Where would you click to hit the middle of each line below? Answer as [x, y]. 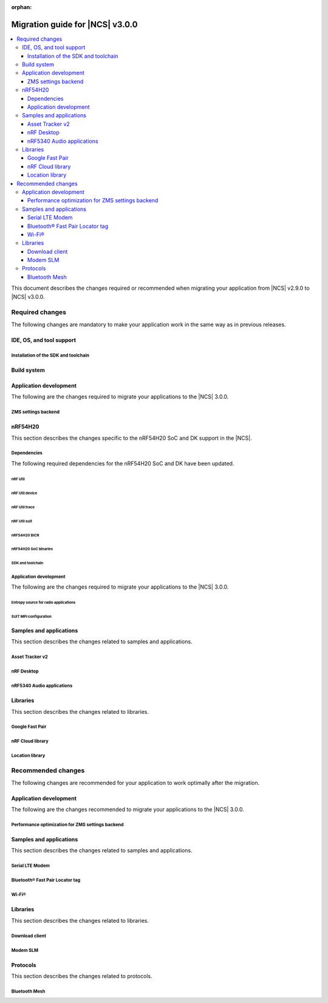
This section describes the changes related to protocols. [82, 976]
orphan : [22, 7]
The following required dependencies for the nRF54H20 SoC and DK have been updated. [123, 463]
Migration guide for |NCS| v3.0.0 [74, 24]
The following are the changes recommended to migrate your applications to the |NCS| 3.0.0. [128, 810]
